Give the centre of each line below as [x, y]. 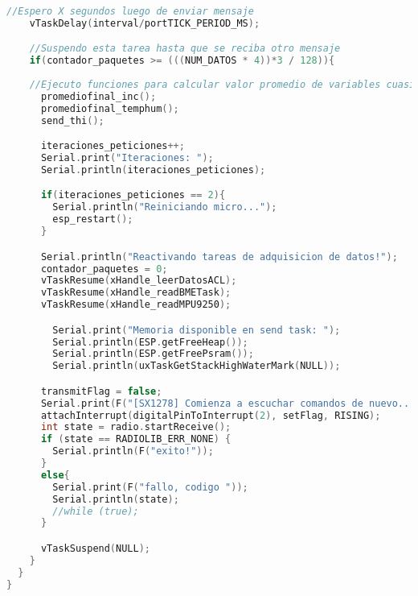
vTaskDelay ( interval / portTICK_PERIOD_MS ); [145, 23]
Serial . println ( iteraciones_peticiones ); [153, 170]
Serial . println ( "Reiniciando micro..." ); [165, 207]
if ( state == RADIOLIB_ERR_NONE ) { [136, 439]
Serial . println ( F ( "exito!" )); [133, 451]
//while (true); [96, 511]
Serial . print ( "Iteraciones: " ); [127, 158]
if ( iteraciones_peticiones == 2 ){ [133, 195]
